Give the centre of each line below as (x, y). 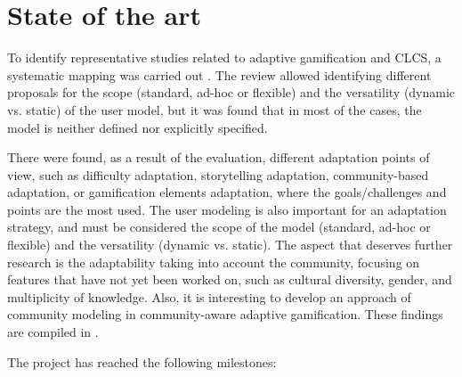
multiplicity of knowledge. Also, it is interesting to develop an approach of (209, 296)
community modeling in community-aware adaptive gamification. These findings (225, 314)
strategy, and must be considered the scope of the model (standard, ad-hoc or (219, 227)
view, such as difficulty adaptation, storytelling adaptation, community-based (218, 174)
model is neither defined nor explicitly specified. (138, 127)
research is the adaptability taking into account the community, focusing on (214, 262)
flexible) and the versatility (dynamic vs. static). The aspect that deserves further (230, 245)
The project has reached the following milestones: (142, 361)
